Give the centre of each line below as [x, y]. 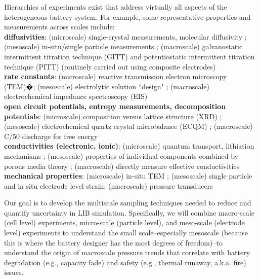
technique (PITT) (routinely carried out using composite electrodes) [110, 66]
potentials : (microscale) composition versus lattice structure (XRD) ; [113, 116]
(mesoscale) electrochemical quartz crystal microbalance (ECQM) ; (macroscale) [128, 126]
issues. [14, 272]
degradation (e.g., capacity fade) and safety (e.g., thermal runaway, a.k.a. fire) [125, 262]
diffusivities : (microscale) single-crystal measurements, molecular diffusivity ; [125, 36]
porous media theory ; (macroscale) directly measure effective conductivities [122, 166]
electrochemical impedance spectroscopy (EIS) [76, 96]
